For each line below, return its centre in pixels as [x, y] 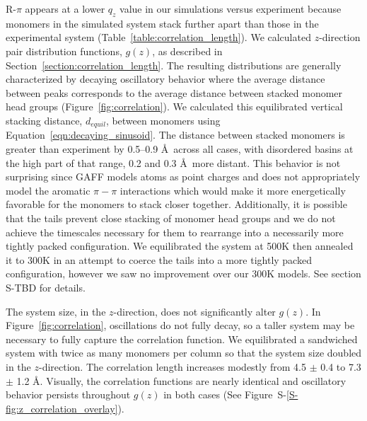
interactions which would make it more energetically [233, 190]
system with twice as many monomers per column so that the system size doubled [184, 353]
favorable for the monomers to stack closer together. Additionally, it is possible [176, 204]
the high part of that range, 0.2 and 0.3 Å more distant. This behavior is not [173, 162]
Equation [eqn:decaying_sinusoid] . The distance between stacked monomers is [175, 135]
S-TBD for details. [46, 287]
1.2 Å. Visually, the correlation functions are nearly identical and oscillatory [181, 380]
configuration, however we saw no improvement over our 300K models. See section [183, 273]
